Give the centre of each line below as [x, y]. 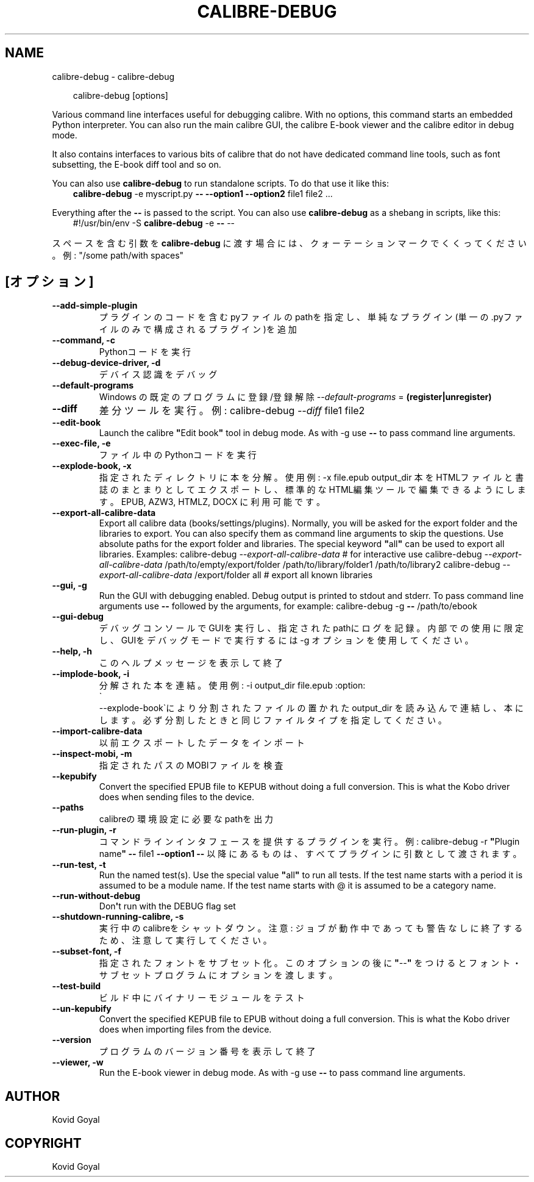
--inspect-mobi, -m [92, 754]
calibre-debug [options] [120, 95]
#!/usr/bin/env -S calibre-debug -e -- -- [154, 223]
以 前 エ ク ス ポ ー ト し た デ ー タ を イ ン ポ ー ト [202, 743]
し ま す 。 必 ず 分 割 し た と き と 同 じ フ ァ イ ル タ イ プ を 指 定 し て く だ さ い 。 [273, 720]
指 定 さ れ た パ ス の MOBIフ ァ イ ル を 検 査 [191, 765]
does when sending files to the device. [177, 797]
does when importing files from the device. [185, 1030]
